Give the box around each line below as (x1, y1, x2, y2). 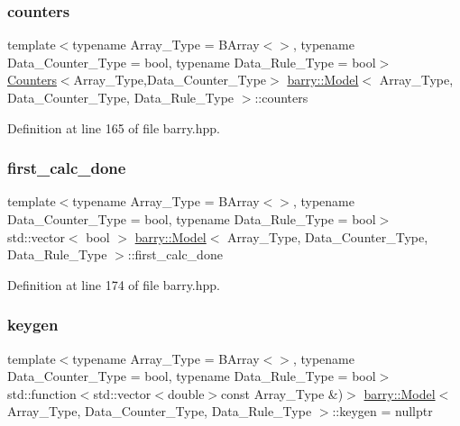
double (167, 384, 205, 403)
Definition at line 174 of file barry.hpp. (7, 275, 220, 294)
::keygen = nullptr (332, 402, 433, 421)
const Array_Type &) (221, 384, 344, 403)
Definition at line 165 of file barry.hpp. (7, 118, 220, 137)
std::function (7, 384, 77, 403)
